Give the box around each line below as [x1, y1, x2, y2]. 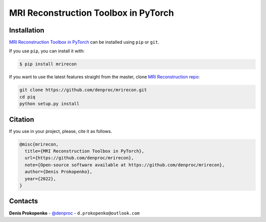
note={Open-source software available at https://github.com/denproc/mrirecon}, [25, 162, 225, 167]
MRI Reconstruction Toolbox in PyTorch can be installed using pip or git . [9, 39, 160, 45]
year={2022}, [25, 176, 56, 182]
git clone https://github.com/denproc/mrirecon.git [19, 87, 147, 93]
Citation [9, 115, 34, 124]
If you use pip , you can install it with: [9, 48, 85, 54]
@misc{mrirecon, [19, 141, 59, 147]
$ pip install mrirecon [19, 62, 77, 67]
